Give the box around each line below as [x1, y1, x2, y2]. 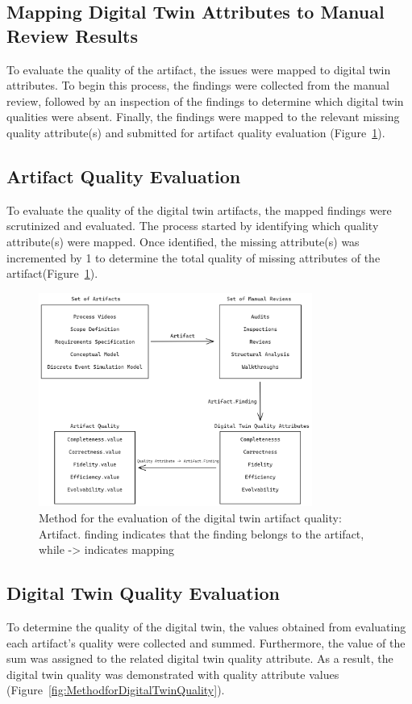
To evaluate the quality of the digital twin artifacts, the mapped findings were [6, 201, 392, 218]
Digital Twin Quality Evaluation [6, 580, 280, 606]
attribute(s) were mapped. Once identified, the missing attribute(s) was [6, 233, 360, 249]
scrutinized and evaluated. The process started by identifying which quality [6, 217, 379, 234]
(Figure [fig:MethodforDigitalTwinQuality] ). [6, 681, 225, 698]
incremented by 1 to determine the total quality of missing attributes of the [6, 249, 381, 266]
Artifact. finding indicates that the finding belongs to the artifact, [39, 525, 364, 542]
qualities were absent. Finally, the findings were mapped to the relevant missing [6, 108, 400, 125]
